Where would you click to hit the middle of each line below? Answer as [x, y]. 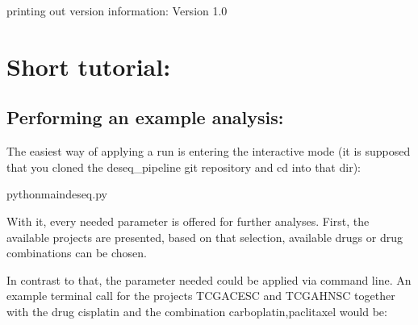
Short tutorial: [89, 66]
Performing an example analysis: [145, 117]
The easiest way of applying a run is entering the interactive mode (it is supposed [209, 151]
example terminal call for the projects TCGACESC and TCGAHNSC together [201, 296]
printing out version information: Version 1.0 [117, 10]
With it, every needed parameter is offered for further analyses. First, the [188, 221]
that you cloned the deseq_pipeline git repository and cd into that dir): [184, 167]
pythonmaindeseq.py [57, 194]
